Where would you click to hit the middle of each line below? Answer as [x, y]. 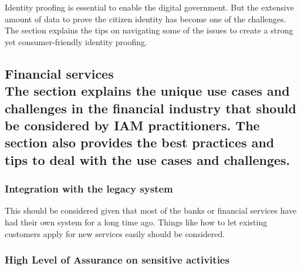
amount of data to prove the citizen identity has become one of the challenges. [146, 18]
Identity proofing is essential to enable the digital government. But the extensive [149, 7]
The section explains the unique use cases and [147, 91]
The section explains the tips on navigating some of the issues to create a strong [149, 30]
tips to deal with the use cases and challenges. [148, 159]
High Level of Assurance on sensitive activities [117, 260]
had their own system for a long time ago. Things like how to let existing [136, 222]
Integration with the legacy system [89, 189]
